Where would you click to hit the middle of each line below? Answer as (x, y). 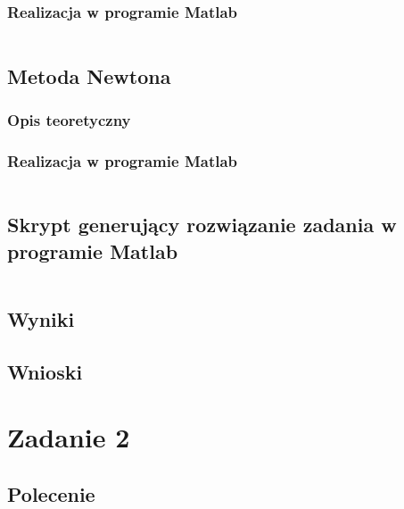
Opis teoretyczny (69, 119)
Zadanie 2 (69, 437)
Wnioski (45, 371)
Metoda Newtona (89, 75)
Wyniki (41, 319)
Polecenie (51, 493)
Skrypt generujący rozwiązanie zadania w (202, 225)
